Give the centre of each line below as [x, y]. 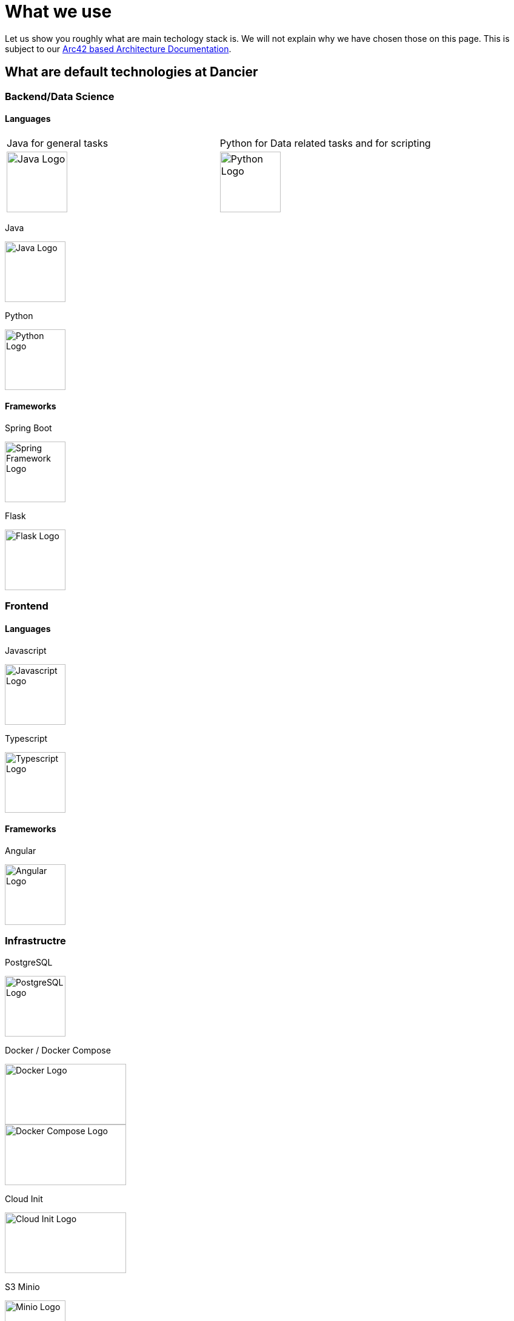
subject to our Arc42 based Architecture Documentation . [118, 49]
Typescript [26, 738]
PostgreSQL [29, 962]
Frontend [27, 606]
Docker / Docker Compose [58, 1050]
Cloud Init [24, 1198]
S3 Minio [22, 1286]
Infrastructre [35, 941]
